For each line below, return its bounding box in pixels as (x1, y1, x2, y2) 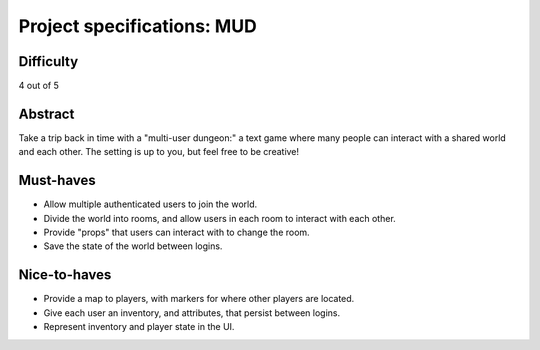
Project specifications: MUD (18, 15, 257, 37)
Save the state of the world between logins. (43, 240, 223, 252)
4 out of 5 (18, 80, 59, 92)
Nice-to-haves (18, 266, 112, 284)
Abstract (18, 105, 75, 122)
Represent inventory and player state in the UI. (43, 321, 235, 333)
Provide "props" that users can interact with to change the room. (43, 226, 310, 239)
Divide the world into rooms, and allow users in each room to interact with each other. (43, 212, 397, 224)
